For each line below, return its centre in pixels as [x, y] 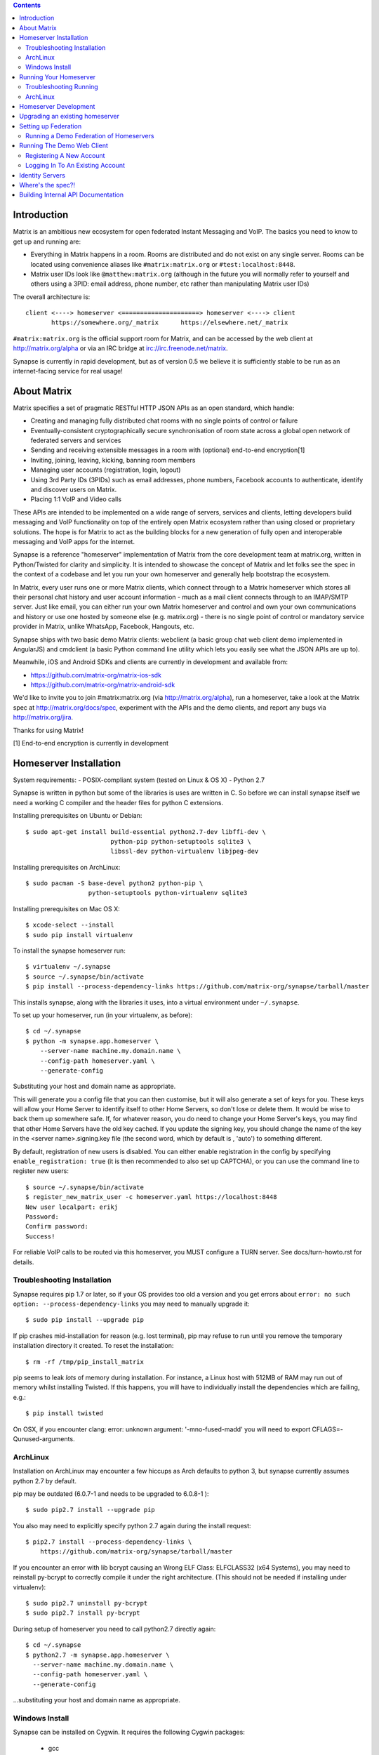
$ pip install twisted [65, 1413]
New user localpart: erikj [72, 1207]
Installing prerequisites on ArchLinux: [67, 867]
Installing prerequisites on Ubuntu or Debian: [78, 816]
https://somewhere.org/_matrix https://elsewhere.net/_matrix [170, 323]
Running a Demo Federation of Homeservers [90, 136]
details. [24, 1262]
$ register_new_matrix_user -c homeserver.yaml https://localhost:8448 [151, 1197]
